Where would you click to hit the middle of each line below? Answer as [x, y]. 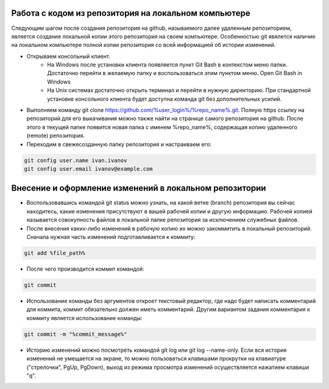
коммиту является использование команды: [84, 318]
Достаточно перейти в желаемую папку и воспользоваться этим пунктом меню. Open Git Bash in [175, 73]
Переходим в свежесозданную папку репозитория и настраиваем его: [119, 144]
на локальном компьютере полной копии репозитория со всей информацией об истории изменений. [143, 45]
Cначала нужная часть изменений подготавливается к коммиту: [111, 237]
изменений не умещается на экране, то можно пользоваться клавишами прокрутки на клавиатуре [156, 359]
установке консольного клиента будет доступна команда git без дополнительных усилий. [164, 99]
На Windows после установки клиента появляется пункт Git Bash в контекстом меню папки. [167, 65]
